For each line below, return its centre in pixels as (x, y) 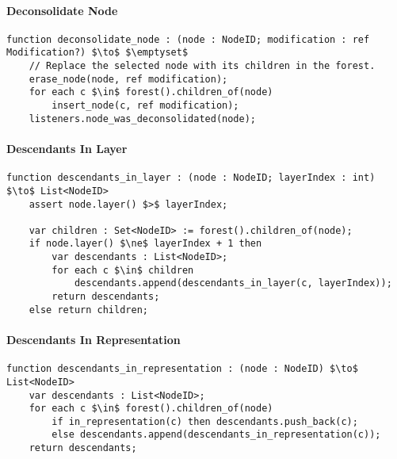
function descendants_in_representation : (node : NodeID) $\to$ (182, 369)
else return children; (88, 310)
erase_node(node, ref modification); (128, 79)
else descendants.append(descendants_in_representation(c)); (216, 435)
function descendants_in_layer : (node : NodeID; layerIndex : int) (191, 178)
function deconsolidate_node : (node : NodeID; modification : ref (188, 39)
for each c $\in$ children (123, 270)
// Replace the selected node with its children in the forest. (202, 66)
